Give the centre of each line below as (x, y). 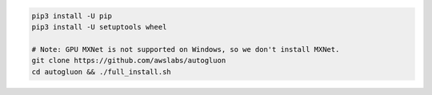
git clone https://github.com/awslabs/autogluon (129, 61)
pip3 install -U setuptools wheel (99, 27)
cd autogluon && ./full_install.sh (101, 71)
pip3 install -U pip (72, 16)
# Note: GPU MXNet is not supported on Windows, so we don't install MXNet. (186, 49)
